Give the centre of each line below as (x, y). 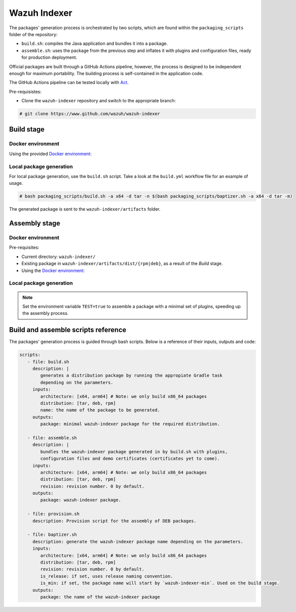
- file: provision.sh (54, 514)
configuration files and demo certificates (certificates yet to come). (130, 459)
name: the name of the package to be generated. (100, 410)
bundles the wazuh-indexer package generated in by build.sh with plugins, (134, 452)
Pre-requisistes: (25, 91)
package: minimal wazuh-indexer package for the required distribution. (130, 424)
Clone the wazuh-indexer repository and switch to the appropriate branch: (99, 101)
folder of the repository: (33, 34)
